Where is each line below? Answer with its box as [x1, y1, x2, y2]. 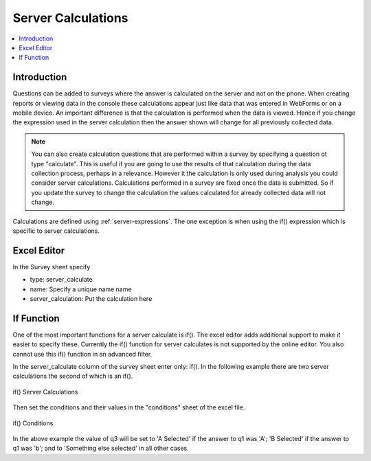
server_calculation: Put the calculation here [30, 295, 153, 302]
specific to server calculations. [12, 227, 100, 235]
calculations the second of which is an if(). [12, 372, 133, 381]
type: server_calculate [30, 276, 93, 284]
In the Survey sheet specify [12, 262, 91, 271]
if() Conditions [12, 419, 54, 427]
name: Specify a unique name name [30, 285, 132, 293]
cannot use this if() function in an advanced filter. [12, 350, 153, 358]
